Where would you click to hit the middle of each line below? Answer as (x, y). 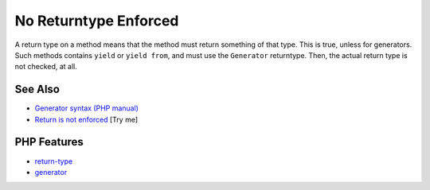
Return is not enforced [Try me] (86, 119)
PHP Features (49, 142)
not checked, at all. (46, 67)
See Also (37, 89)
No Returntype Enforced (97, 21)
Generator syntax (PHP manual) (87, 108)
